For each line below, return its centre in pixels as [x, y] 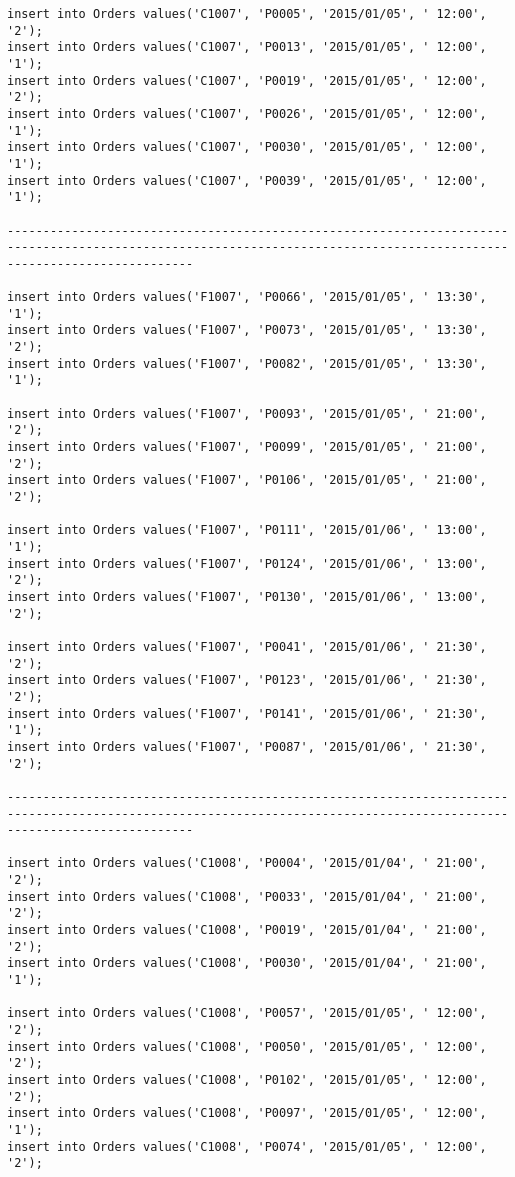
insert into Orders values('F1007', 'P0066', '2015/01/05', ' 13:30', [247, 297]
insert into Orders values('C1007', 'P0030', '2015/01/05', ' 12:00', [247, 147]
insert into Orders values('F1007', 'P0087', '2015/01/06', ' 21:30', [247, 746]
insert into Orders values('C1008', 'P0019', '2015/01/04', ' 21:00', [247, 930]
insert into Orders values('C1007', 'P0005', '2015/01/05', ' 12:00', [247, 14]
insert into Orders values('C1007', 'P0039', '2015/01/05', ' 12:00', [247, 180]
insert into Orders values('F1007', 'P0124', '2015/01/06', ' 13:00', [247, 563]
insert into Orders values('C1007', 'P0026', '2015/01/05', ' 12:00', [247, 113]
